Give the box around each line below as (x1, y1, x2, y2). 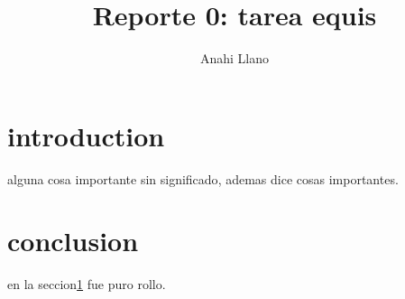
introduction (7, 117, 165, 154)
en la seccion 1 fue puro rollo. (7, 275, 166, 294)
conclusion (7, 222, 139, 259)
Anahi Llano (199, 49, 270, 68)
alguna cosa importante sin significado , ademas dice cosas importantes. (7, 169, 399, 188)
